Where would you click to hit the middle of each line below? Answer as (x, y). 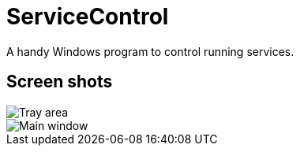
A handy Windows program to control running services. (150, 51)
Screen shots (60, 82)
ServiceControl (88, 17)
